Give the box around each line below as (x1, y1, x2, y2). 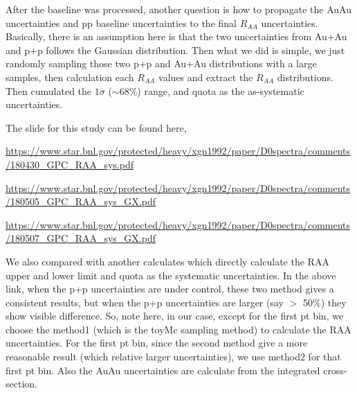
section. (6, 376, 37, 391)
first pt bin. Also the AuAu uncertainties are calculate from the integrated (6, 363, 320, 377)
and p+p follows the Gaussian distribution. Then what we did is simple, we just (6, 42, 345, 57)
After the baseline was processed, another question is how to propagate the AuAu (6, 2, 351, 16)
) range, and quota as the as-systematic (137, 83, 304, 98)
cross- (323, 363, 347, 377)
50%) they (302, 295, 347, 309)
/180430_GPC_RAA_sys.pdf (6, 157, 134, 171)
